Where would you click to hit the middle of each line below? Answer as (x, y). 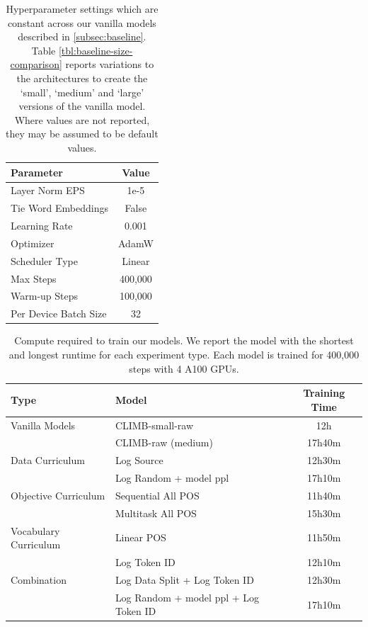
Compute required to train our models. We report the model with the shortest (184, 340)
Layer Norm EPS (48, 190)
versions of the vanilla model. (82, 106)
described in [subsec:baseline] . (82, 36)
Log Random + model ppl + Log (187, 597)
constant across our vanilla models (82, 22)
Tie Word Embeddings (59, 208)
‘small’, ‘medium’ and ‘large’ (82, 92)
